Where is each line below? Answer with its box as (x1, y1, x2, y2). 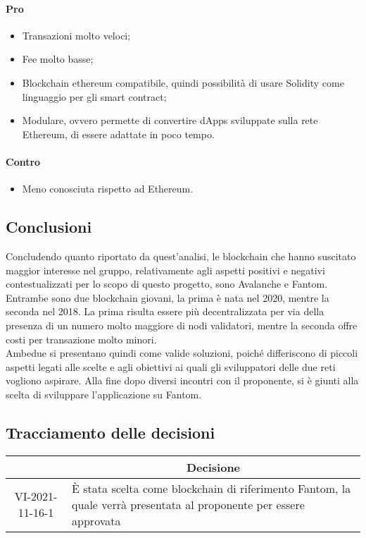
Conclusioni (6, 216, 92, 238)
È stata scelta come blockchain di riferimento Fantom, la (72, 479, 351, 496)
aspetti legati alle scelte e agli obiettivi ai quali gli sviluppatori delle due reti (6, 359, 336, 374)
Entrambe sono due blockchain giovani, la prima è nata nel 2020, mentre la (6, 290, 329, 305)
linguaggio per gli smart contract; (22, 89, 167, 104)
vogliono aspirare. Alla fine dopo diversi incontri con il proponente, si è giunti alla (6, 373, 359, 388)
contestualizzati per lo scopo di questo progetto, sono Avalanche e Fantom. (6, 276, 328, 291)
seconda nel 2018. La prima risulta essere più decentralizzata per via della (6, 304, 324, 319)
